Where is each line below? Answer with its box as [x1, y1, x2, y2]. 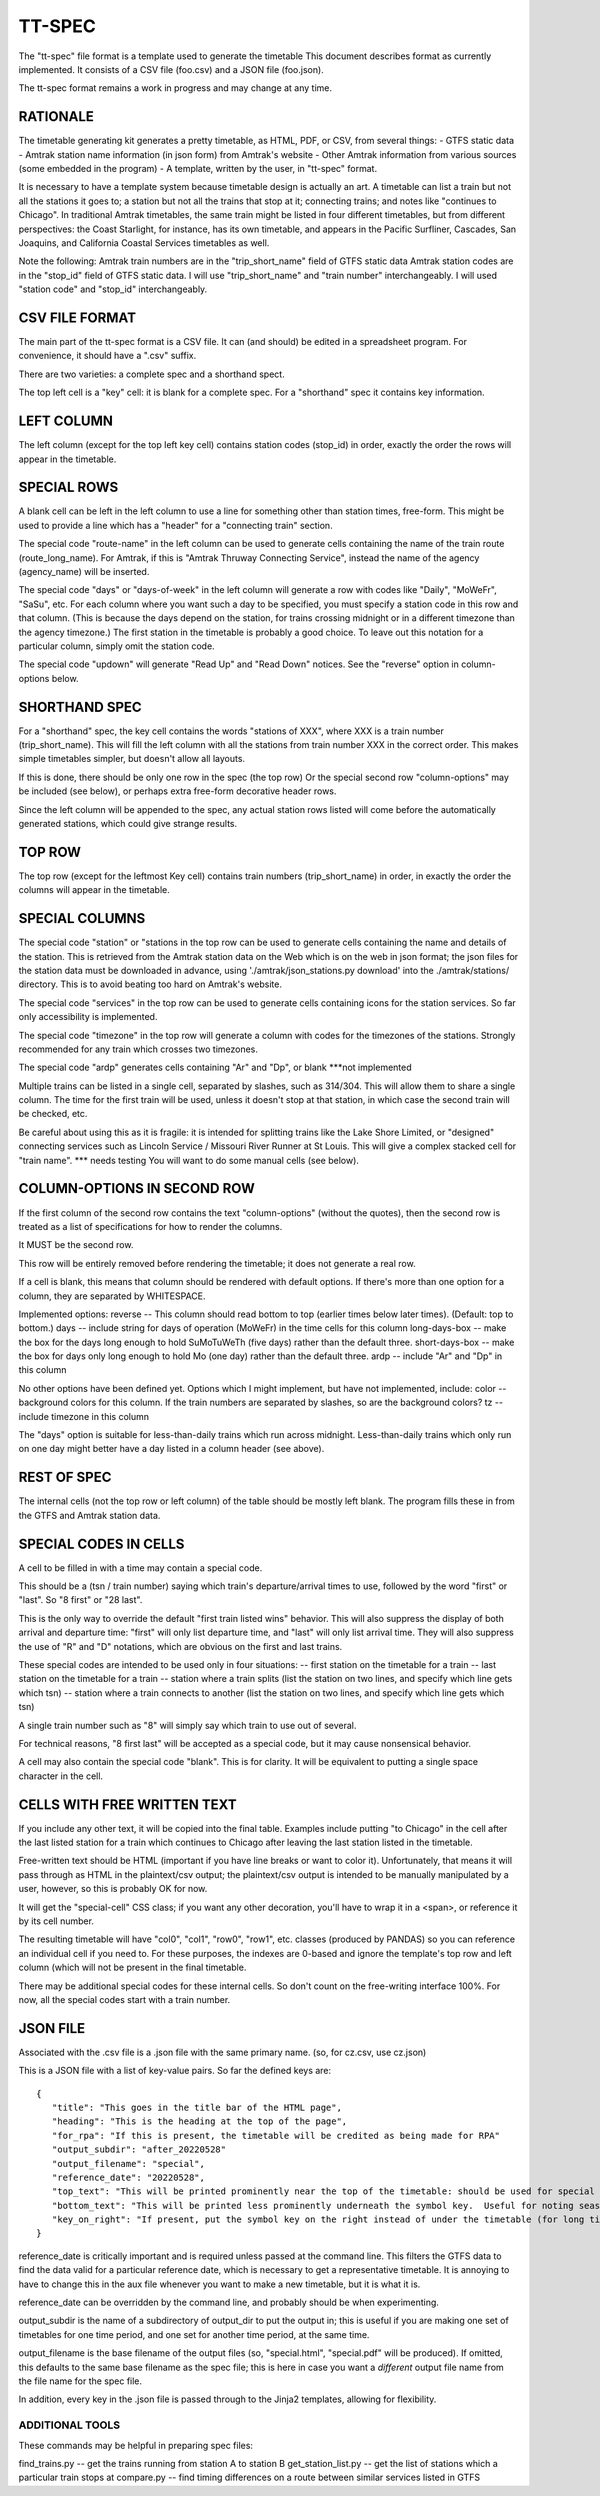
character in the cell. [18, 1770, 104, 1782]
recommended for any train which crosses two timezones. [18, 1043, 259, 1055]
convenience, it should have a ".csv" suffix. [18, 350, 197, 362]
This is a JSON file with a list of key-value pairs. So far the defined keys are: [18, 2065, 332, 2077]
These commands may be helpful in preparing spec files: [18, 2439, 254, 2451]
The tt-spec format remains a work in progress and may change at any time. [18, 82, 333, 94]
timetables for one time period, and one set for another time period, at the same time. [18, 2328, 370, 2340]
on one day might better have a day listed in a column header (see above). [18, 1443, 325, 1455]
